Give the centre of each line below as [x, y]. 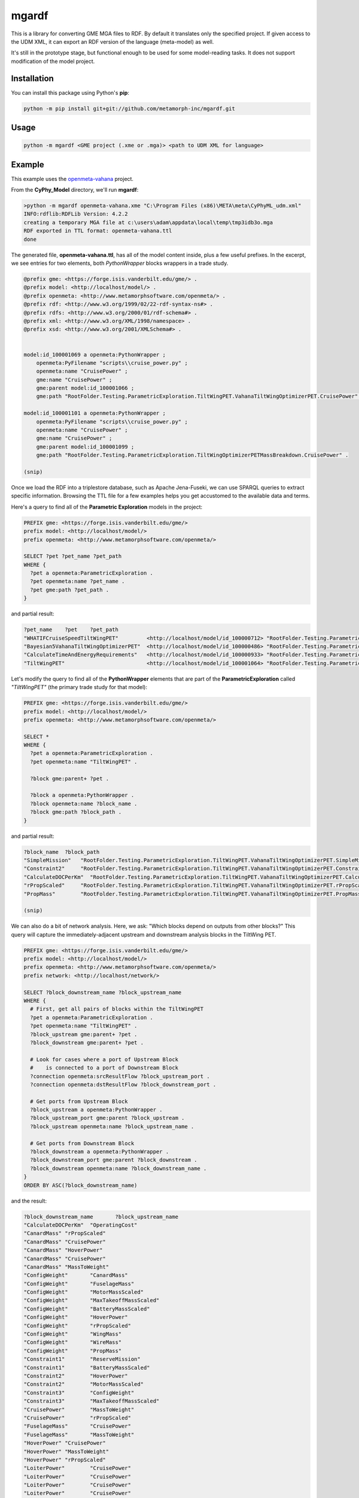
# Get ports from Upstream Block [79, 1101]
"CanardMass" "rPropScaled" [65, 1233]
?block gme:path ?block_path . [76, 812]
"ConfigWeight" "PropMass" [73, 1351]
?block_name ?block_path [62, 852]
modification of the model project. [53, 61]
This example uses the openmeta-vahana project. [72, 179]
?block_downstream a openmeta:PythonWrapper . [100, 1152]
